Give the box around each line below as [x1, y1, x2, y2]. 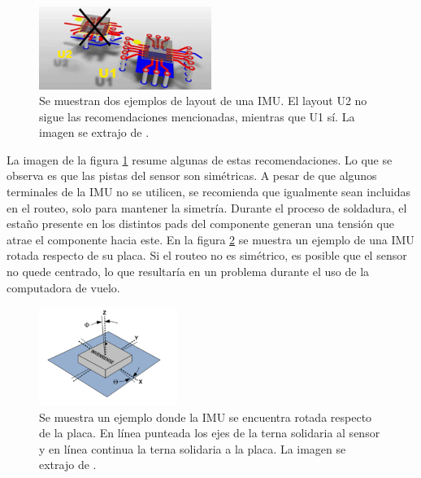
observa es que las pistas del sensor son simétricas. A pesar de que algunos [7, 167, 377, 184]
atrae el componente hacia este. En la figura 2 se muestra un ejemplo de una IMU [7, 230, 414, 248]
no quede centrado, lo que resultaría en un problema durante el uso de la [7, 263, 370, 280]
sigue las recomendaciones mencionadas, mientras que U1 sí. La [39, 107, 355, 125]
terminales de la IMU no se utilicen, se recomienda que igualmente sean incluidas [7, 183, 411, 200]
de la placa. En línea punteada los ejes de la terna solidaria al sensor [39, 424, 380, 441]
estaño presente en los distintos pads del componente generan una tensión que [7, 215, 394, 232]
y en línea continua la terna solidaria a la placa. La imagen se [39, 440, 346, 457]
